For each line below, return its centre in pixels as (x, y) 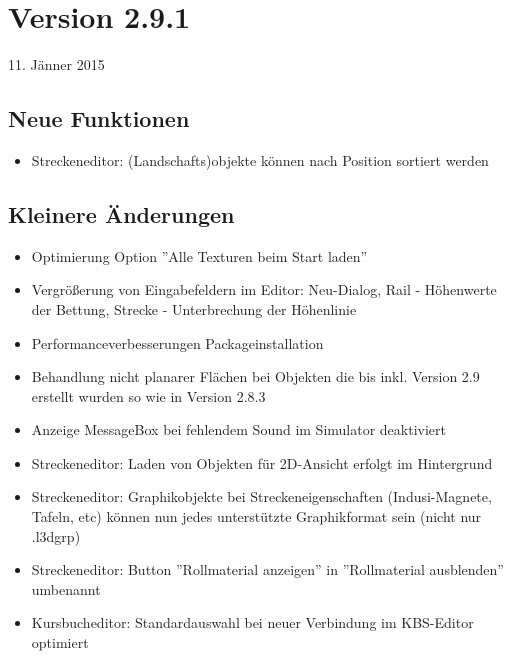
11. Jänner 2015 (56, 64)
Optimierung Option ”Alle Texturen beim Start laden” (199, 255)
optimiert (60, 642)
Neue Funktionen (99, 118)
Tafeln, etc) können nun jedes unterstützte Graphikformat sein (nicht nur (256, 516)
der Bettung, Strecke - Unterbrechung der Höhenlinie (194, 308)
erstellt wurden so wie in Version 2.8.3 (148, 395)
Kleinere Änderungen (121, 213)
